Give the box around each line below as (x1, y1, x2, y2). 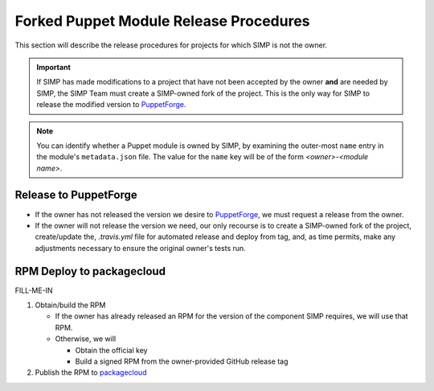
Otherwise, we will (55, 334, 117, 344)
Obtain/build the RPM (35, 300, 106, 310)
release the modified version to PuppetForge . (36, 100, 186, 109)
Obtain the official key (75, 345, 148, 355)
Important (36, 62, 72, 72)
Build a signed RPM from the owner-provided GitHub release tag (75, 356, 289, 366)
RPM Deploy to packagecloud (14, 264, 166, 278)
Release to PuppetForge (14, 188, 138, 202)
